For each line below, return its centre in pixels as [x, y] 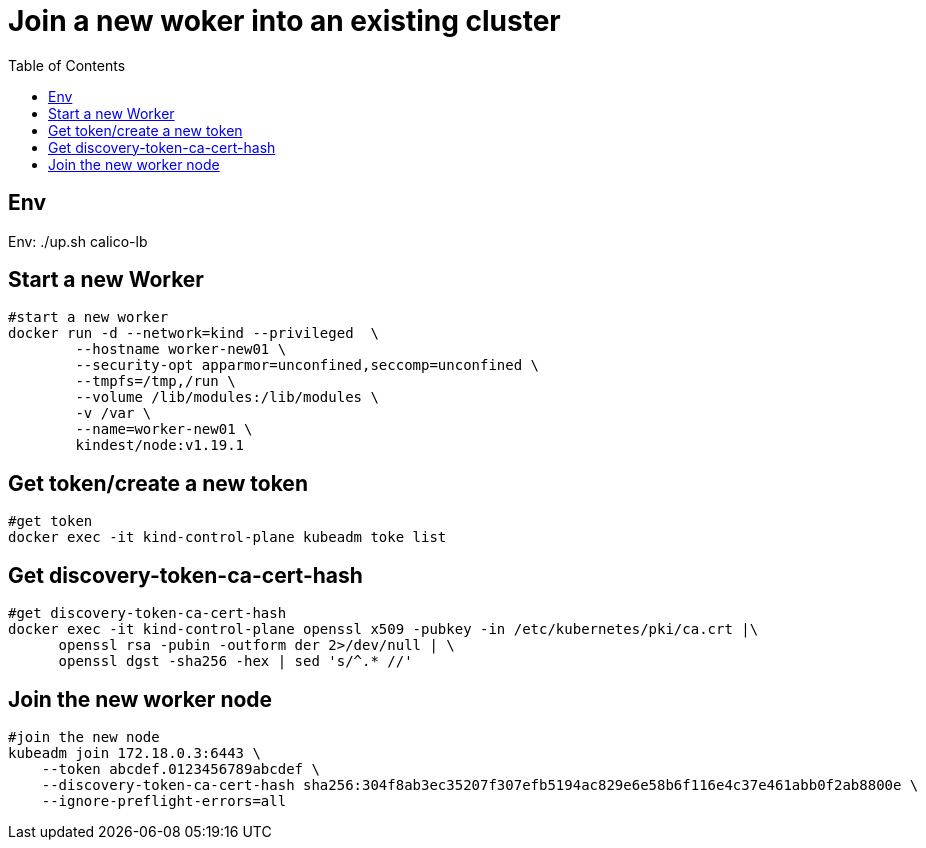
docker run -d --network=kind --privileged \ [193, 333]
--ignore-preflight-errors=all [164, 800]
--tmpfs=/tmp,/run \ [155, 381]
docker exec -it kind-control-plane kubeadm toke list [227, 537]
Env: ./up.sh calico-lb [78, 241]
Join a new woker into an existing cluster [284, 21]
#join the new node [84, 736]
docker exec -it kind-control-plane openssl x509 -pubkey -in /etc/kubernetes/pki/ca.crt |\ [383, 629]
